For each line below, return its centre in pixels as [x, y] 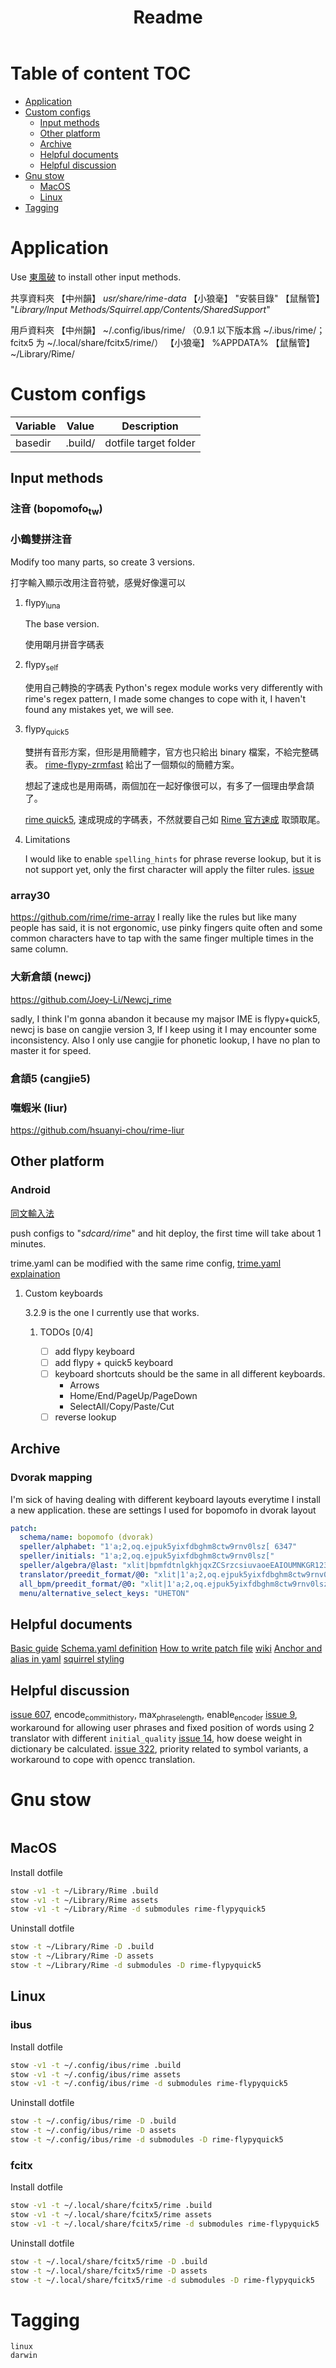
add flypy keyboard [94, 1351]
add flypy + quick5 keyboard [114, 1362]
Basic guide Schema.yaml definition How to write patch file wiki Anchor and [166, 1648]
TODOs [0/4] [66, 1332]
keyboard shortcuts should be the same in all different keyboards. [190, 1373]
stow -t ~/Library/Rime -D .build [82, 1947]
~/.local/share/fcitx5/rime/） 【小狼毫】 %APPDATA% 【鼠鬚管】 [180, 342]
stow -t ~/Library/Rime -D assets [82, 1956]
